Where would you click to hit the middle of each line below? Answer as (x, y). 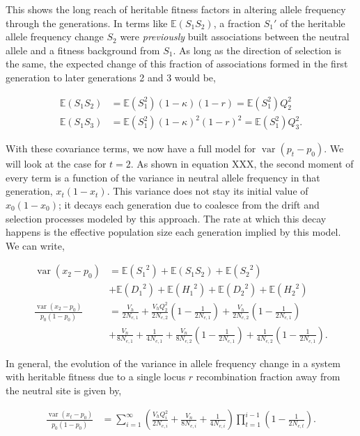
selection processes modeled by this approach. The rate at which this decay (166, 218)
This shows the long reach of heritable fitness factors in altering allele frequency (176, 9)
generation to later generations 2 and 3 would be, (111, 77)
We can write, (35, 245)
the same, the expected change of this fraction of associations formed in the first (177, 64)
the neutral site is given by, (64, 390)
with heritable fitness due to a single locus (96, 377)
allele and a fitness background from (83, 50)
